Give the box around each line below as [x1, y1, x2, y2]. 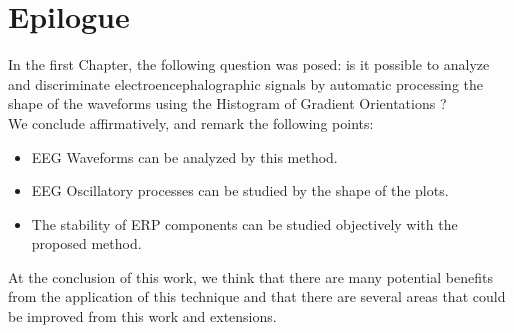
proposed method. [31, 233, 142, 254]
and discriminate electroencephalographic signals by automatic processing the [8, 73, 483, 94]
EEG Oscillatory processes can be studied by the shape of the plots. [31, 180, 449, 201]
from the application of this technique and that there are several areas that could [8, 286, 506, 307]
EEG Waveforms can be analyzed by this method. [31, 146, 338, 167]
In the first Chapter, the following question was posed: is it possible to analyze [8, 54, 490, 75]
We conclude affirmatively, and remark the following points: [8, 112, 374, 133]
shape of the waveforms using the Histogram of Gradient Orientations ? [8, 93, 447, 114]
